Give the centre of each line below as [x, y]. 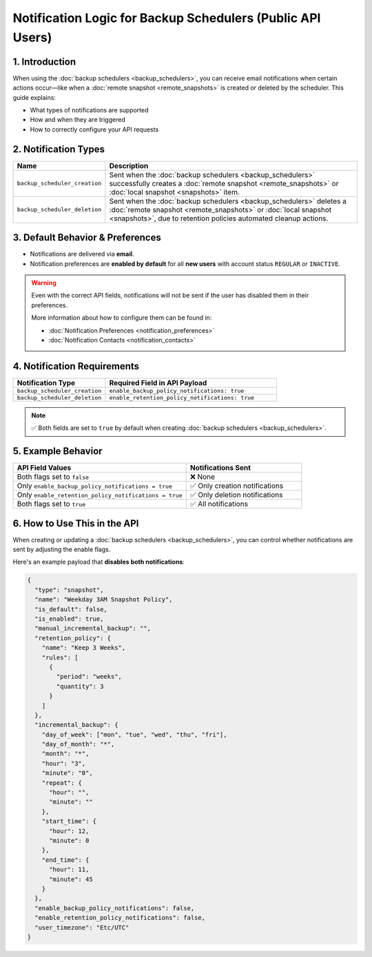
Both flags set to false [53, 477]
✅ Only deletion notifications [236, 495]
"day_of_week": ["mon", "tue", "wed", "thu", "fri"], [134, 734]
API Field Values [44, 468]
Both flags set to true [51, 504]
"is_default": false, [71, 609]
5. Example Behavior [58, 451]
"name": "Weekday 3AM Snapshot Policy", [104, 600]
